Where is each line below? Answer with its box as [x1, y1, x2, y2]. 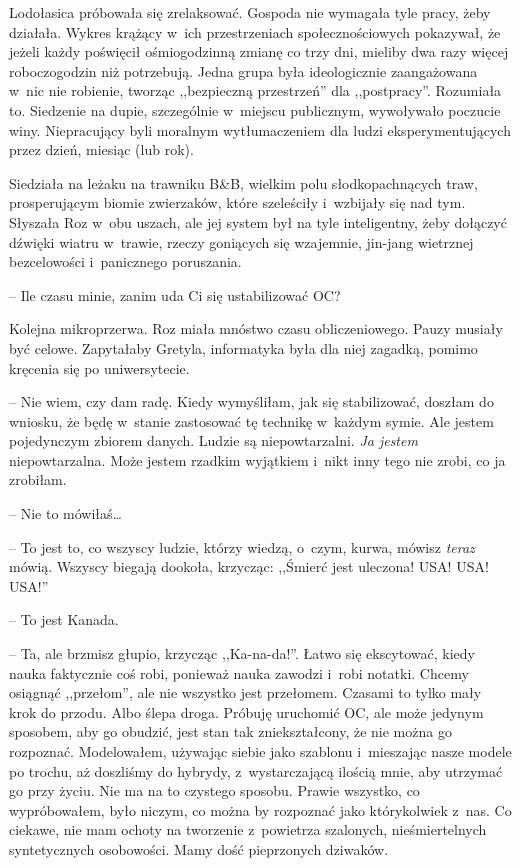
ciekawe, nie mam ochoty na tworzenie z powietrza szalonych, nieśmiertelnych [9, 819, 487, 840]
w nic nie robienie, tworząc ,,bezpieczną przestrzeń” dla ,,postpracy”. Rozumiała [9, 80, 502, 101]
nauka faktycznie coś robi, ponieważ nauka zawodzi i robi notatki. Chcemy [9, 662, 469, 683]
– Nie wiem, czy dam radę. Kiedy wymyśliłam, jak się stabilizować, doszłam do [9, 391, 494, 412]
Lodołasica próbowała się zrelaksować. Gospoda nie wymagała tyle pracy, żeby [9, 2, 491, 22]
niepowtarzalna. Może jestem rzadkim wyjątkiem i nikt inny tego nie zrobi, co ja [9, 449, 506, 470]
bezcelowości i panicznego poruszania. [9, 251, 242, 272]
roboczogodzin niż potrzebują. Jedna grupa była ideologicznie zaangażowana [9, 60, 478, 81]
